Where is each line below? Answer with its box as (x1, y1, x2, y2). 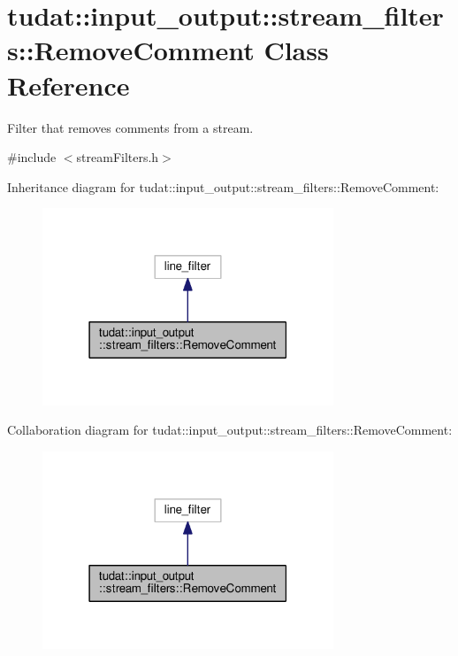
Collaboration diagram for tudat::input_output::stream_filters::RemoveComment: (7, 421, 453, 439)
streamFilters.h (76, 148, 159, 166)
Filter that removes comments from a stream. (7, 118, 254, 136)
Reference (7, 66, 130, 103)
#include (7, 148, 57, 166)
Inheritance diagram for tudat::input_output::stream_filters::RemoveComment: (7, 177, 439, 196)
